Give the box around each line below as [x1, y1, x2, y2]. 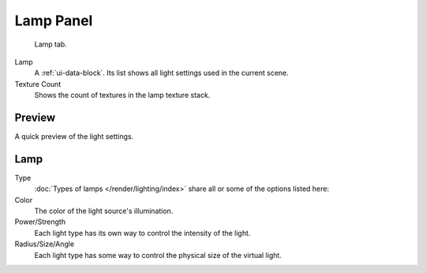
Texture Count [14, 79, 62, 88]
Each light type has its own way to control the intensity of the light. [34, 228, 251, 237]
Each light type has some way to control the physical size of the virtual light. [34, 250, 282, 260]
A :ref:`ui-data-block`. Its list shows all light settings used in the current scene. [34, 68, 290, 78]
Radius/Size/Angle [14, 239, 75, 249]
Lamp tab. [34, 39, 67, 49]
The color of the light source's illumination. [34, 206, 174, 216]
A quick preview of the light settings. [14, 132, 134, 141]
